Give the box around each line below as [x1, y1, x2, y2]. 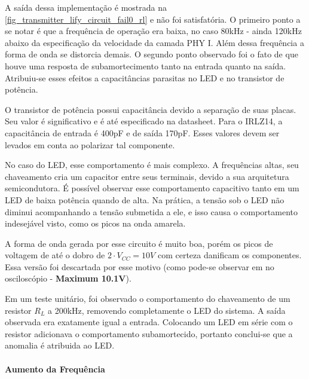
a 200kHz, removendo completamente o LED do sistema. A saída [47, 304, 286, 316]
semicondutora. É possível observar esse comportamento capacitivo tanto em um [5, 182, 299, 194]
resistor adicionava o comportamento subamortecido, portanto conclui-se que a [5, 327, 293, 340]
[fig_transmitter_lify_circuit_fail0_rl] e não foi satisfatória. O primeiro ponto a [5, 13, 301, 25]
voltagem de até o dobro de [5, 249, 105, 261]
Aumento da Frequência [5, 362, 105, 375]
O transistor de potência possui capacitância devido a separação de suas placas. [5, 103, 296, 115]
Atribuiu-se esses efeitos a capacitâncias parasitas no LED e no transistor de [5, 71, 284, 84]
